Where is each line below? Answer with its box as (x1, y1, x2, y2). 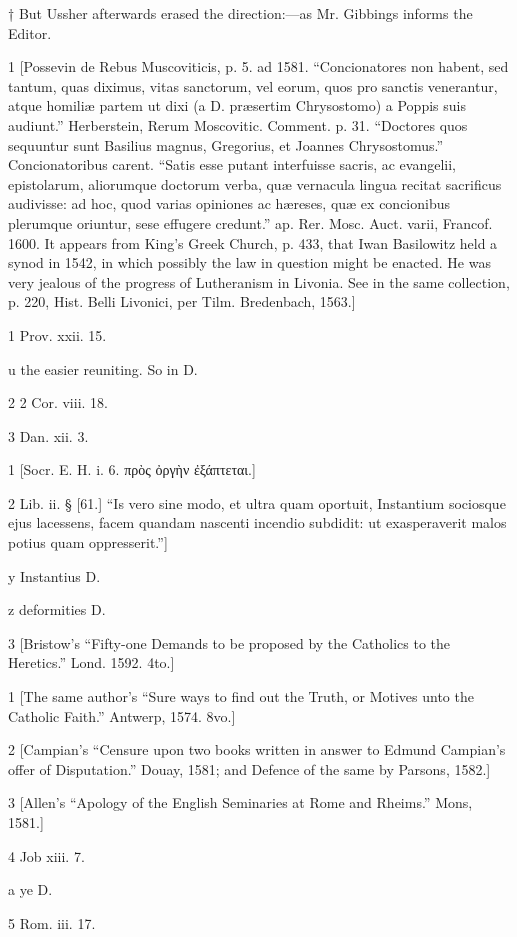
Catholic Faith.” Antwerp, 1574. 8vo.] (8, 705, 236, 726)
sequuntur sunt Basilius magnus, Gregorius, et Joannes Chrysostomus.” (8, 134, 444, 155)
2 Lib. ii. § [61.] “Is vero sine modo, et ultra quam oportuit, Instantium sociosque (8, 492, 506, 513)
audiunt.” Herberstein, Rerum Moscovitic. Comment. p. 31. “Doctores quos (8, 114, 468, 135)
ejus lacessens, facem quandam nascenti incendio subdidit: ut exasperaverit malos (8, 512, 507, 533)
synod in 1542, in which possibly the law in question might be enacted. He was (8, 252, 491, 273)
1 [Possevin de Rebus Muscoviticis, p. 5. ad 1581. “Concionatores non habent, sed (8, 56, 509, 77)
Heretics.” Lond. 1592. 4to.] (8, 652, 175, 673)
